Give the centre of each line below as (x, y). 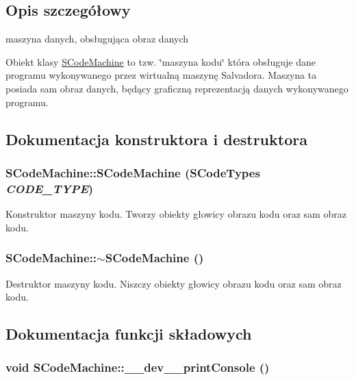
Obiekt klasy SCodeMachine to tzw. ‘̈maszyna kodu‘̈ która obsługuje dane (161, 61)
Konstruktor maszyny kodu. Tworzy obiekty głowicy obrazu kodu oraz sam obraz (176, 214)
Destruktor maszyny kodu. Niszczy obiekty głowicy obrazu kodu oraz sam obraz (174, 283)
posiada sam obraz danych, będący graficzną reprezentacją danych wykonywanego (177, 88)
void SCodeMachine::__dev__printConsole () (138, 367)
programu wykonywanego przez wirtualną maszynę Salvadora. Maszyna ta (161, 75)
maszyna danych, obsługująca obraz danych (97, 39)
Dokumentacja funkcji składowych (129, 334)
